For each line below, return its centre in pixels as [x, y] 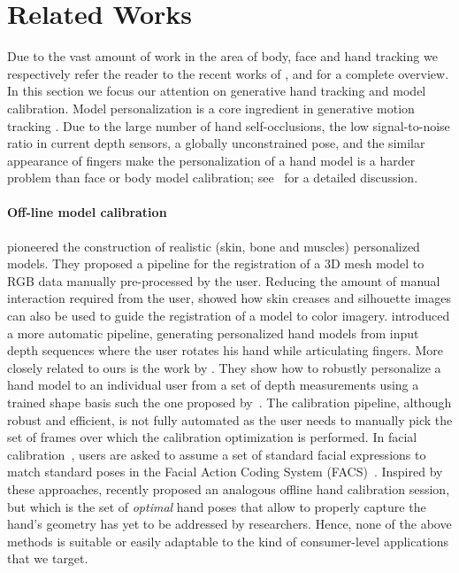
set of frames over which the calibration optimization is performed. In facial [212, 437]
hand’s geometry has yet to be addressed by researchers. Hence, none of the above [229, 524]
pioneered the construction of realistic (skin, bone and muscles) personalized [214, 246]
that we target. [48, 558]
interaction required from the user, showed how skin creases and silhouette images [229, 298]
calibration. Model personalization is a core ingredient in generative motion [211, 108]
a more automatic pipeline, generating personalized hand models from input [213, 333]
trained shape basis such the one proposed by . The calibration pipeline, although [229, 403]
